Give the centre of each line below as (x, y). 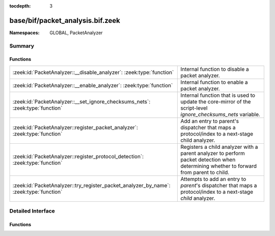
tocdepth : (20, 6)
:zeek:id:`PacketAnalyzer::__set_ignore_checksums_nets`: (81, 101)
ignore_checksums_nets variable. (221, 114)
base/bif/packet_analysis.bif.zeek (65, 20)
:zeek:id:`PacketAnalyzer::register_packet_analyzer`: (75, 127)
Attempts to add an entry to (213, 179)
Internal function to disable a (215, 69)
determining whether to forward (219, 166)
